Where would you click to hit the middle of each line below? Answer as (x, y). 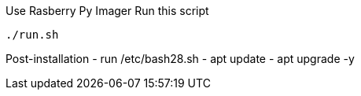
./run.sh (32, 35)
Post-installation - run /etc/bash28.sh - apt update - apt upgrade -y (180, 59)
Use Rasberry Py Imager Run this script (107, 11)
